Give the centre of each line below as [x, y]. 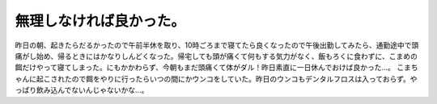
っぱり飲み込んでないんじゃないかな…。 [82, 90]
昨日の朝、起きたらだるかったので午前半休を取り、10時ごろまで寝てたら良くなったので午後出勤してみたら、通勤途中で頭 [217, 45]
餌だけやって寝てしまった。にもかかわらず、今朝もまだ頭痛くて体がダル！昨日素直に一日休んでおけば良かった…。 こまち [216, 68]
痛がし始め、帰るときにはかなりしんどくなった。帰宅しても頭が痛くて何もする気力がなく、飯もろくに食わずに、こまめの [216, 56]
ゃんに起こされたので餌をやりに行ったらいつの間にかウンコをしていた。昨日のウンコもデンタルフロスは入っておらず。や [216, 79]
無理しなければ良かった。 [100, 21]
